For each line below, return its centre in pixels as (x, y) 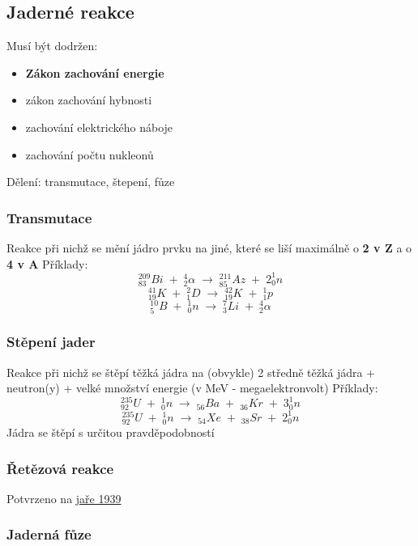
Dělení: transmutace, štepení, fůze (91, 182)
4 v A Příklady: (47, 263)
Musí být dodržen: (52, 46)
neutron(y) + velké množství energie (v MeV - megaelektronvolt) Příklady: (192, 388)
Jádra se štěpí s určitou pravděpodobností (111, 432)
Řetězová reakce (60, 468)
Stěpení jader (51, 342)
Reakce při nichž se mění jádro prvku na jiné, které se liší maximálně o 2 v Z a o (209, 247)
